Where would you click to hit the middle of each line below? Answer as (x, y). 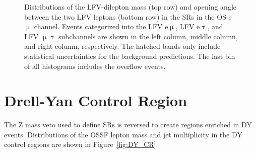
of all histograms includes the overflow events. (95, 66)
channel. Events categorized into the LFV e (101, 26)
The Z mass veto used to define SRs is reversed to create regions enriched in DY (128, 125)
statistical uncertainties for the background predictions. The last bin (130, 56)
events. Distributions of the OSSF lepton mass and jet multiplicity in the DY (123, 134)
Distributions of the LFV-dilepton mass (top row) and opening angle (131, 7)
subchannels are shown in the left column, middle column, (148, 36)
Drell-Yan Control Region (96, 100)
